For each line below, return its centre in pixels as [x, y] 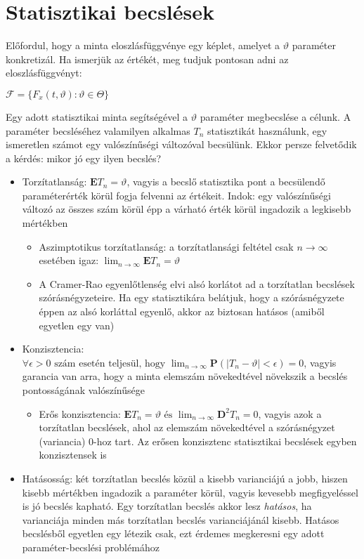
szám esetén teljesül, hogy [110, 363]
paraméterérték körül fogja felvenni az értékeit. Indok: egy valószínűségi [176, 195]
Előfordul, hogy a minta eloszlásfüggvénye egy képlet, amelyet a [143, 45]
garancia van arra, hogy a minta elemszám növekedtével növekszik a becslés [185, 376]
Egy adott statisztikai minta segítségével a [97, 116]
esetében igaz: [69, 260]
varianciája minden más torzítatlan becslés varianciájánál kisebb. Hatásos [181, 519]
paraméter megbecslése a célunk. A [275, 116]
